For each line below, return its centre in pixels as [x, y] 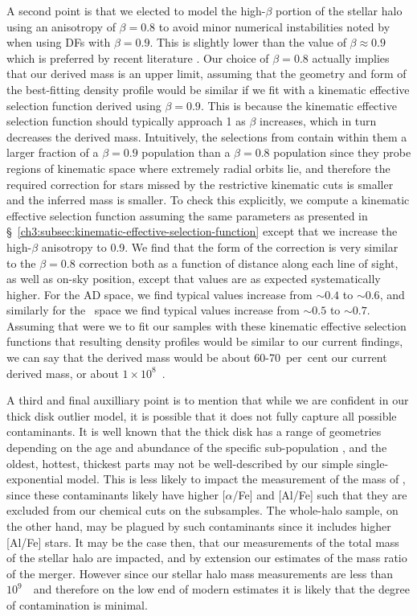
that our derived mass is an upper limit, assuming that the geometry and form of [206, 74]
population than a [186, 152]
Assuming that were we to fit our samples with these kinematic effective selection [206, 325]
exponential [35, 479]
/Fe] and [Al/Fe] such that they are [320, 494]
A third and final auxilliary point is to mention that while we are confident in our [208, 400]
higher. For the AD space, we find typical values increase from [159, 294]
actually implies [351, 57]
